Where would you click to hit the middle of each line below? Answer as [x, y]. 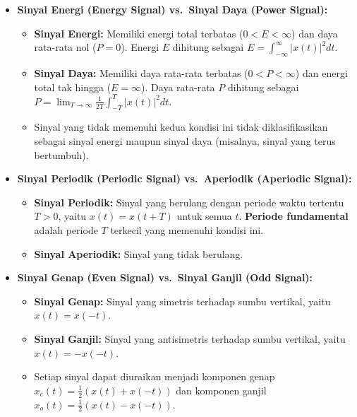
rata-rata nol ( [65, 47]
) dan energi [321, 72]
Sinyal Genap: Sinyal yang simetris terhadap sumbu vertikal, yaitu [182, 301]
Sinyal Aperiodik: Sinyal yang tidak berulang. [139, 253]
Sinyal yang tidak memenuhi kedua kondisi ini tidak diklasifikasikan [181, 127]
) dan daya [315, 33]
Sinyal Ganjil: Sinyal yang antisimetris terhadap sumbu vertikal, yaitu [190, 339]
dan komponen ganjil [221, 390]
